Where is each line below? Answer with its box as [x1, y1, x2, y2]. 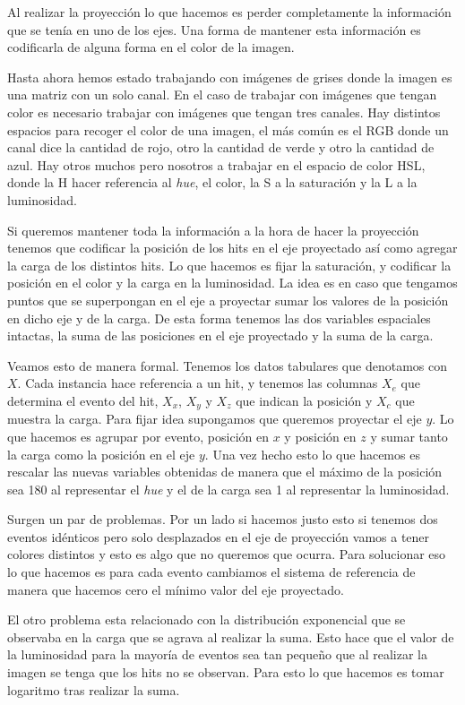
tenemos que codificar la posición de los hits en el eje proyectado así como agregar [7, 238, 458, 257]
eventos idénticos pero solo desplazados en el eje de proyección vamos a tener [7, 527, 430, 546]
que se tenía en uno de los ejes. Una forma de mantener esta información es [7, 20, 421, 39]
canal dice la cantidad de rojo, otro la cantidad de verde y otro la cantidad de [7, 138, 435, 157]
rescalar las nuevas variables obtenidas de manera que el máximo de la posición [7, 462, 443, 481]
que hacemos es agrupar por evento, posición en [7, 426, 269, 445]
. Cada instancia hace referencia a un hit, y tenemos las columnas [17, 374, 378, 392]
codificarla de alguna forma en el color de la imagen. [7, 38, 295, 56]
